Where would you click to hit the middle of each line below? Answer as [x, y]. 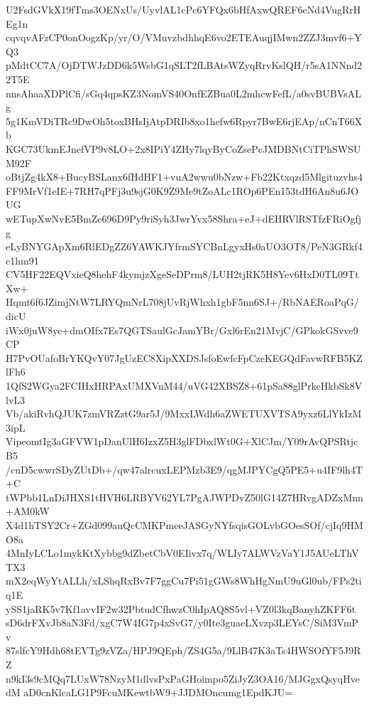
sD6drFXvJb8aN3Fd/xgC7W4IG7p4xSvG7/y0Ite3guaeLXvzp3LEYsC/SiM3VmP [182, 623]
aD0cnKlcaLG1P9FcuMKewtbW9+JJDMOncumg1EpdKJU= [158, 692]
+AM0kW [28, 511]
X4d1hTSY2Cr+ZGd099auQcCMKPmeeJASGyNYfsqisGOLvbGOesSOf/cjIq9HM [184, 524]
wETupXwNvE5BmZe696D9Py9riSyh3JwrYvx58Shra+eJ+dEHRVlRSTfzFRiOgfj [184, 218]
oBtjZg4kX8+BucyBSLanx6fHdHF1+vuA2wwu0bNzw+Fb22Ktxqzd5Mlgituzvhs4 [184, 177]
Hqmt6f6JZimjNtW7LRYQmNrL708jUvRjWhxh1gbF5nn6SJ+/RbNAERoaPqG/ [182, 302]
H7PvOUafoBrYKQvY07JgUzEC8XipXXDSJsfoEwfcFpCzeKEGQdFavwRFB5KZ [184, 357]
